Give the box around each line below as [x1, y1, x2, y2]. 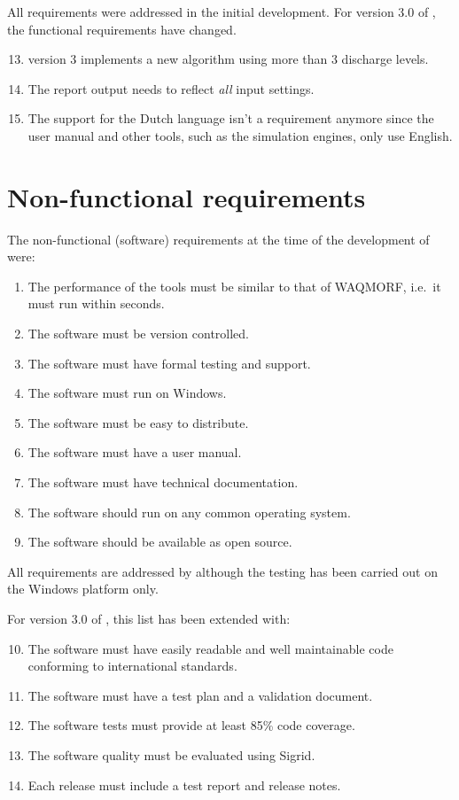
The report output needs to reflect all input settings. [27, 79, 315, 97]
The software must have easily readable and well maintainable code [27, 639, 393, 657]
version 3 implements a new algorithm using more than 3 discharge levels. [27, 50, 429, 68]
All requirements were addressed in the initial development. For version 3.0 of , [7, 3, 436, 20]
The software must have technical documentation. [27, 473, 299, 492]
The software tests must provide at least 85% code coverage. [27, 716, 355, 734]
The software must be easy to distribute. [27, 413, 249, 431]
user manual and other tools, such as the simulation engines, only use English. [27, 126, 453, 144]
